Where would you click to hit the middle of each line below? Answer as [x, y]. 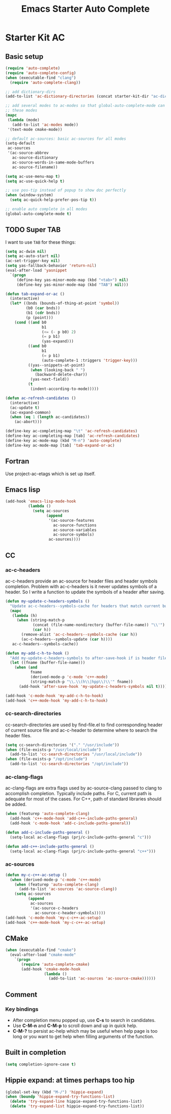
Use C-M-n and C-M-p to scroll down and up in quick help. [75, 1026]
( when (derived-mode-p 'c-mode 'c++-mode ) [55, 879]
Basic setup [24, 56]
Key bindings [22, 1009]
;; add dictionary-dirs [31, 92]
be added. [16, 804]
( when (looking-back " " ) [58, 370]
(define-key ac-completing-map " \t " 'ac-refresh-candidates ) [72, 431]
